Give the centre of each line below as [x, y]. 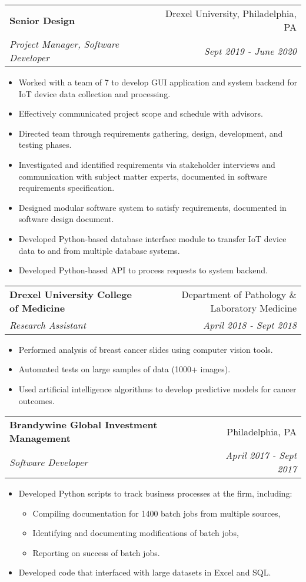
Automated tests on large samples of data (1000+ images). [124, 369]
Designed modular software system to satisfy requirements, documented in [152, 207]
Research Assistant [48, 325]
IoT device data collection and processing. [94, 93]
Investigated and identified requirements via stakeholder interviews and [147, 164]
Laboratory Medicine [253, 307]
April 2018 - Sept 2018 [250, 325]
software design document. [66, 219]
